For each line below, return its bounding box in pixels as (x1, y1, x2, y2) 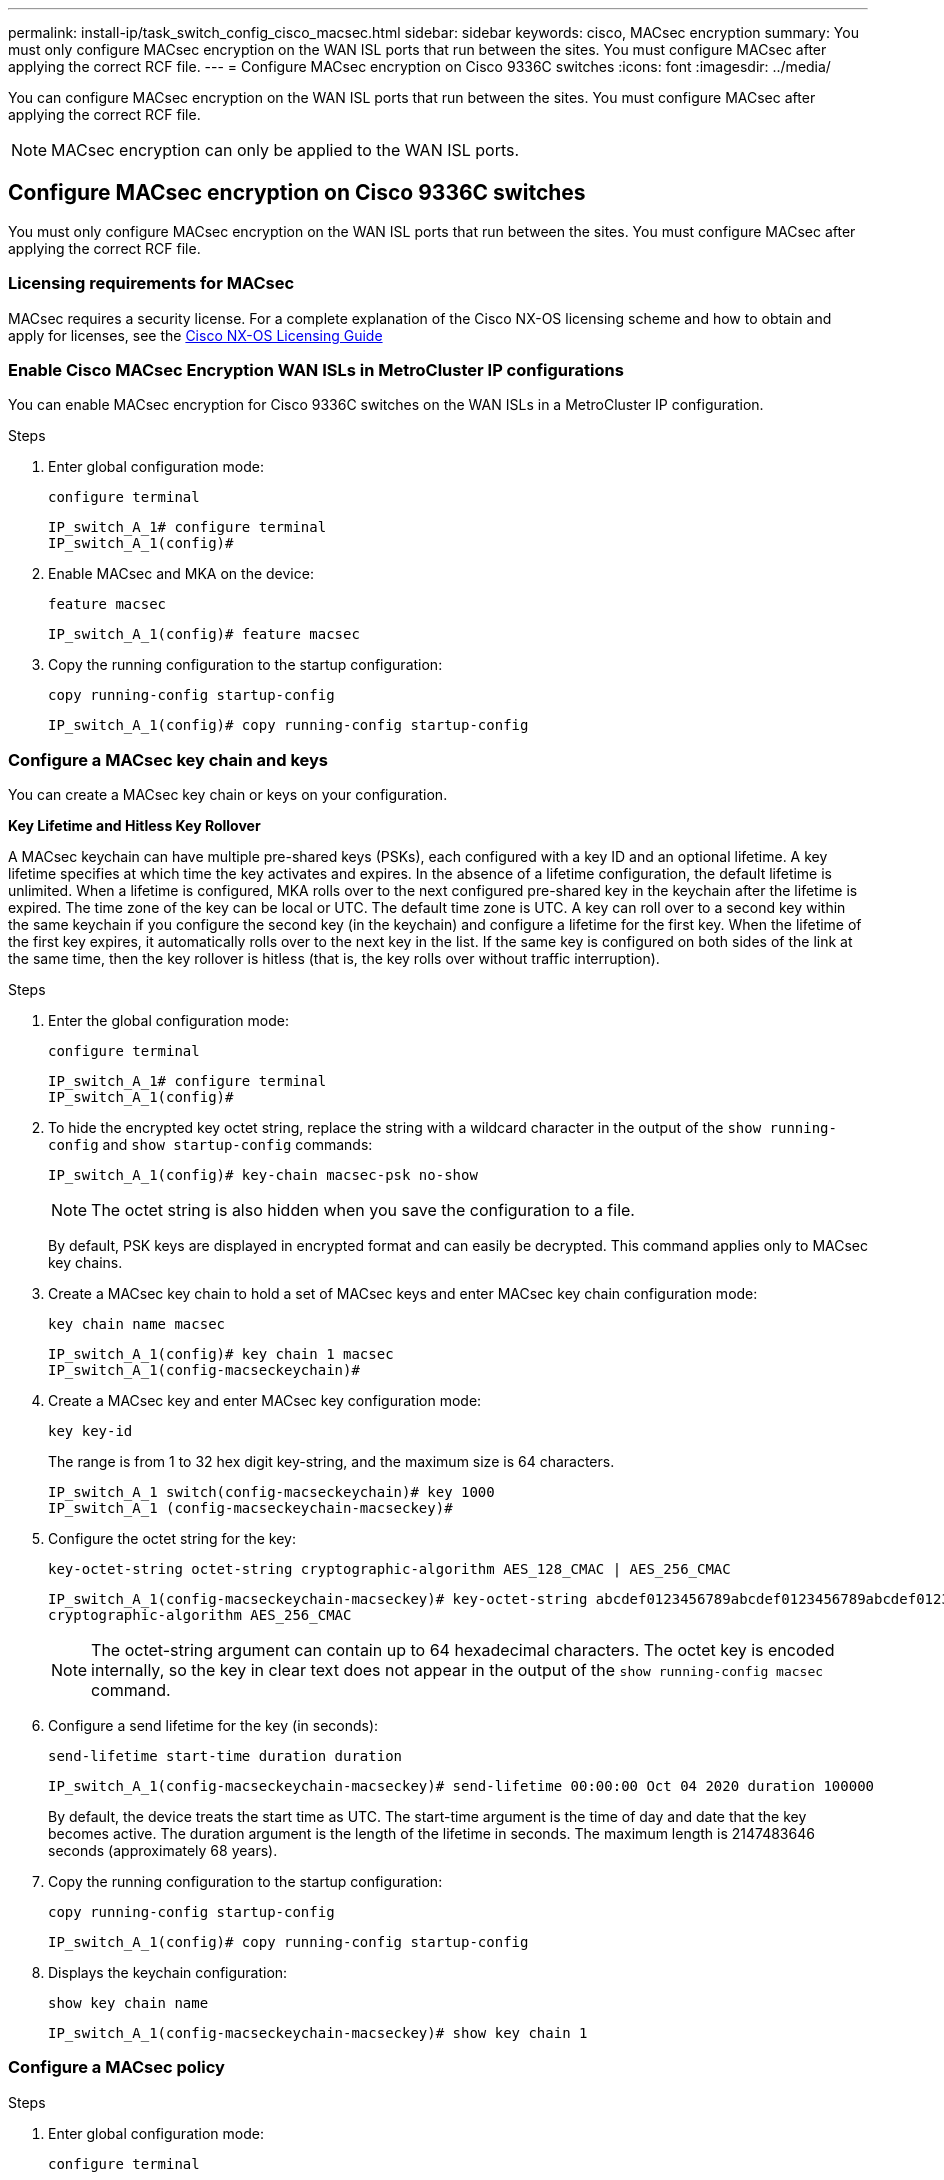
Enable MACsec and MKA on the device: (48, 565, 314, 583)
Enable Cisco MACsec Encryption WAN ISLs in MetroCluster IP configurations (8, 359, 624, 380)
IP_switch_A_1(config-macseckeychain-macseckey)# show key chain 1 (48, 2025, 588, 2042)
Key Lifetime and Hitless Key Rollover (8, 817, 261, 835)
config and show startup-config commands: (48, 1136, 373, 1154)
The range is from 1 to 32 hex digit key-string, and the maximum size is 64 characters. (48, 1453, 615, 1471)
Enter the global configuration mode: (48, 1012, 289, 1030)
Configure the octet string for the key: (48, 1530, 296, 1548)
